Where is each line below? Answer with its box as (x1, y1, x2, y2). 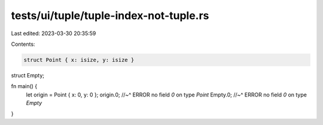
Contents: (11, 40, 35, 48)
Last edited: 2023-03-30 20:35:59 (11, 30, 96, 37)
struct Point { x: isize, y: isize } (23, 57, 135, 63)
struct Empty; (11, 71, 45, 79)
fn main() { (11, 83, 38, 90)
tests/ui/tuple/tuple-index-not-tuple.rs (11, 9, 209, 22)
